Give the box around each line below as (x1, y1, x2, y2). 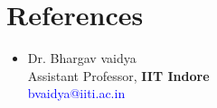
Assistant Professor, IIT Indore (27, 66, 210, 85)
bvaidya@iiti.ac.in (27, 84, 126, 103)
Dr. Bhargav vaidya (27, 49, 137, 67)
